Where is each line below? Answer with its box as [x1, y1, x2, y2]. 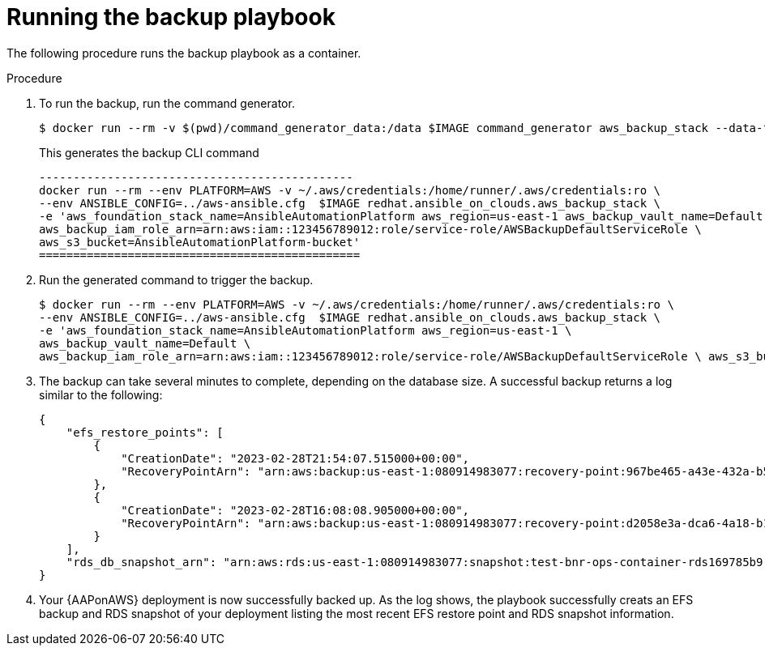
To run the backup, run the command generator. [39, 96, 295, 110]
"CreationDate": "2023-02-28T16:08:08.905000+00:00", [121, 503, 470, 517]
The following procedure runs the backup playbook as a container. [6, 45, 361, 60]
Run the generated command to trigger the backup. [39, 272, 314, 287]
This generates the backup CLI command [39, 145, 259, 160]
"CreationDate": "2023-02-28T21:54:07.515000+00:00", [121, 451, 470, 465]
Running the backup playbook [6, 3, 335, 31]
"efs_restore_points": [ [66, 425, 224, 439]
